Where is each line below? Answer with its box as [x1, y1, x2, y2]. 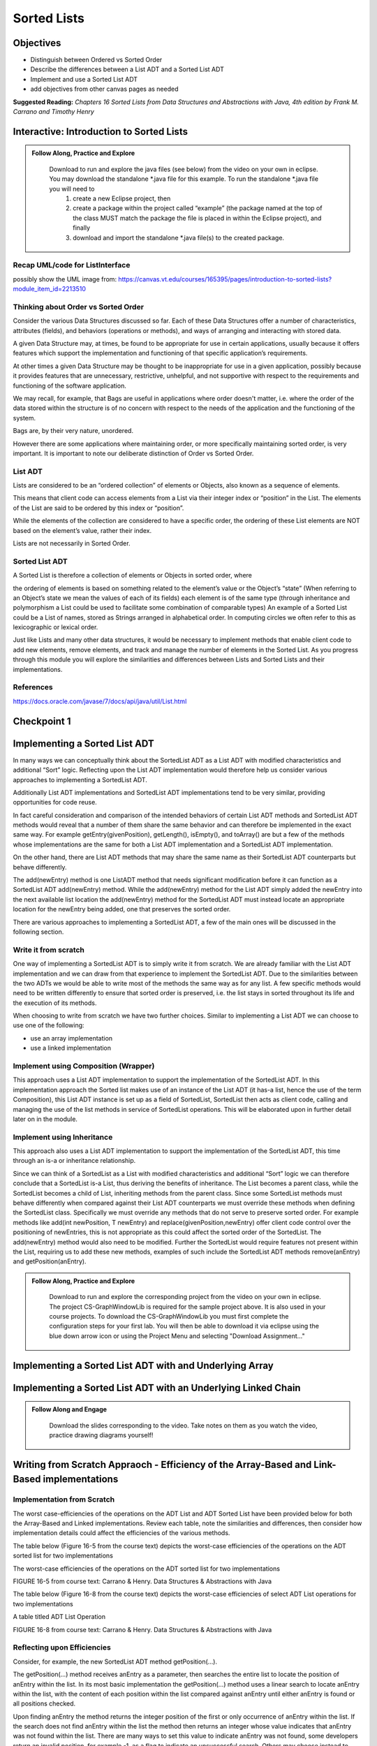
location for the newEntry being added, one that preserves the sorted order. [13, 905, 231, 914]
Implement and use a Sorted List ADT [30, 75, 138, 83]
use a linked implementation [30, 1044, 112, 1052]
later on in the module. [13, 1115, 78, 1123]
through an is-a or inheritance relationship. [13, 1157, 136, 1165]
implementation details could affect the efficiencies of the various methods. [13, 1529, 230, 1537]
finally [73, 223, 91, 232]
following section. [13, 927, 64, 936]
